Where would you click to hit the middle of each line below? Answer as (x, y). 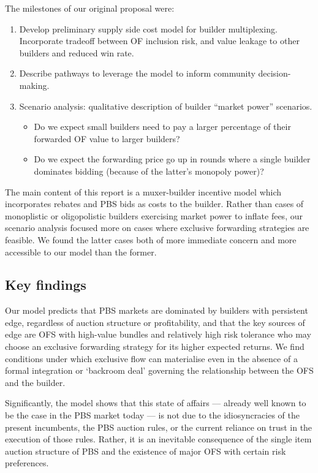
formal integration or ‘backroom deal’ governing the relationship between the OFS (159, 370)
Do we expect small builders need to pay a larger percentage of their (162, 127)
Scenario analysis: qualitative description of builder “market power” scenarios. (166, 106)
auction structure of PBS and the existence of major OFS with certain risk (146, 451)
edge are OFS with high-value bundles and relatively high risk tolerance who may (158, 334)
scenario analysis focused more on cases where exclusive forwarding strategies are (157, 228)
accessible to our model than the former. (81, 252)
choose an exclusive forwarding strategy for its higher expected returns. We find (155, 346)
